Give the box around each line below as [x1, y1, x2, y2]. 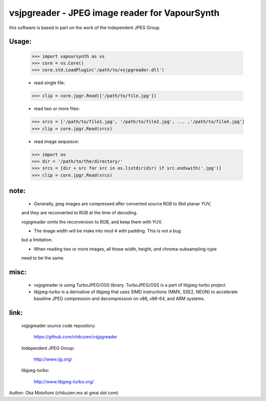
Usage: [9, 37, 32, 46]
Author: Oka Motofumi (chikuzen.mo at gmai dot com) [9, 390, 119, 396]
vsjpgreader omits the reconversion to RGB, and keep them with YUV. [21, 219, 163, 225]
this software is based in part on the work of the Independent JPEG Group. [9, 25, 161, 31]
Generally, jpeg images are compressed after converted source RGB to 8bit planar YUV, [33, 200, 211, 206]
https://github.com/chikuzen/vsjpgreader [33, 334, 118, 340]
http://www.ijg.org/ [33, 356, 72, 362]
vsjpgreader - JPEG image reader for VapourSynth [9, 7, 220, 18]
